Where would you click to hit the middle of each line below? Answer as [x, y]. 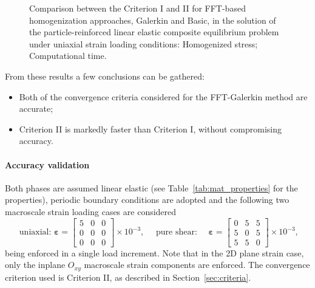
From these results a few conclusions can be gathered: [105, 76]
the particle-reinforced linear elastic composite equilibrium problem [154, 32]
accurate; [36, 108]
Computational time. [68, 56]
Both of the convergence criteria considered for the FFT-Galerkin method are [163, 96]
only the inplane [35, 265]
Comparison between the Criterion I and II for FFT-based [137, 8]
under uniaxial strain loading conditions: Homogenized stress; [144, 43]
